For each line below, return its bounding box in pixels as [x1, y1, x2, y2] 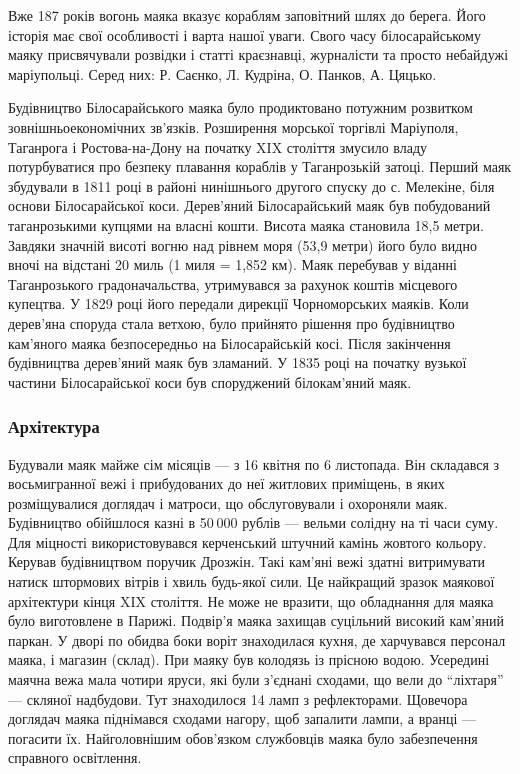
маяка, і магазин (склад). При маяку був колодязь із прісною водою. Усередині [8, 649, 490, 670]
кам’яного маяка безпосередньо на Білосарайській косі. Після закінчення [8, 332, 451, 353]
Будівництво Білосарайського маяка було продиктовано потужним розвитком [8, 97, 473, 118]
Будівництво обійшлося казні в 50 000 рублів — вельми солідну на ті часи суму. [8, 512, 499, 533]
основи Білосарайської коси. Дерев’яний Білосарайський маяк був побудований [8, 195, 491, 216]
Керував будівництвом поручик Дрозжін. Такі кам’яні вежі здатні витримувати [8, 551, 486, 572]
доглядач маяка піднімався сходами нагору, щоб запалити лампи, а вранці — [8, 708, 477, 729]
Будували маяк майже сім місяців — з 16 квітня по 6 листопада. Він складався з [8, 453, 500, 474]
